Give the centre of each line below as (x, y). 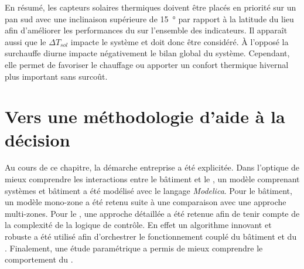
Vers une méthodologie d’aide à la (145, 116)
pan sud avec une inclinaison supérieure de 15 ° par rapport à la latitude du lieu (149, 18)
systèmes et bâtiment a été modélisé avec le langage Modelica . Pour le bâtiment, (148, 190)
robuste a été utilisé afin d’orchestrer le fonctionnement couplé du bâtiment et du (151, 236)
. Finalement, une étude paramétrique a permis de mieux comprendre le (134, 248)
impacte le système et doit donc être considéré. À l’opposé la (180, 41)
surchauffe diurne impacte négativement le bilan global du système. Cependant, (147, 53)
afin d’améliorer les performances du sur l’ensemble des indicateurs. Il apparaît (146, 30)
